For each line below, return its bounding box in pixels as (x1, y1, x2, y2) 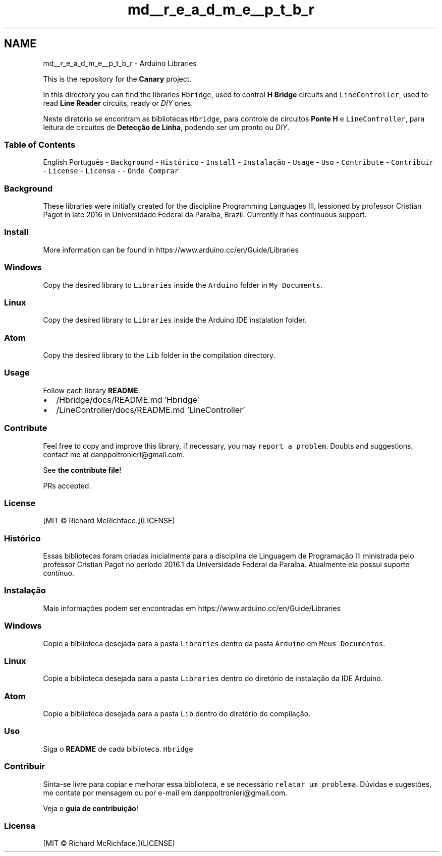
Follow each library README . (43, 386, 140, 395)
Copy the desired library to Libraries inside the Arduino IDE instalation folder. (43, 316, 307, 325)
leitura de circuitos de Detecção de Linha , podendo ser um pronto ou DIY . (43, 123, 290, 132)
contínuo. (43, 569, 75, 578)
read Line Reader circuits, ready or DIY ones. (43, 98, 193, 107)
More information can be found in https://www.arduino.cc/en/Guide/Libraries (43, 245, 299, 254)
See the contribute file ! (43, 465, 122, 474)
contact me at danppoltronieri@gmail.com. (43, 450, 185, 459)
